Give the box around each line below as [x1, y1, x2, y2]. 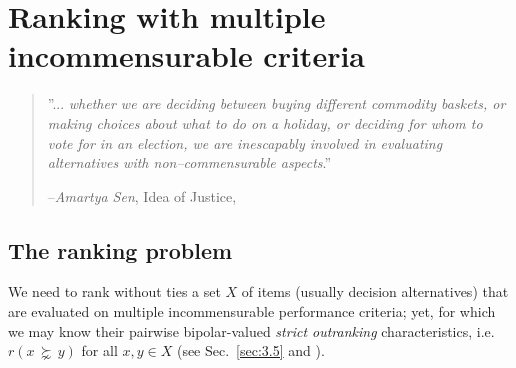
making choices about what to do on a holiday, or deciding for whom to [47, 112, 483, 133]
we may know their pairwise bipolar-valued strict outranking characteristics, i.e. [8, 320, 495, 341]
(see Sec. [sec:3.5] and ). [176, 340, 325, 361]
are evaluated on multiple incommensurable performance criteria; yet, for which [8, 301, 496, 322]
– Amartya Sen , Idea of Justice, [47, 185, 237, 206]
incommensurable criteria [8, 35, 366, 76]
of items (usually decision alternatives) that [241, 281, 509, 302]
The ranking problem [8, 234, 233, 265]
